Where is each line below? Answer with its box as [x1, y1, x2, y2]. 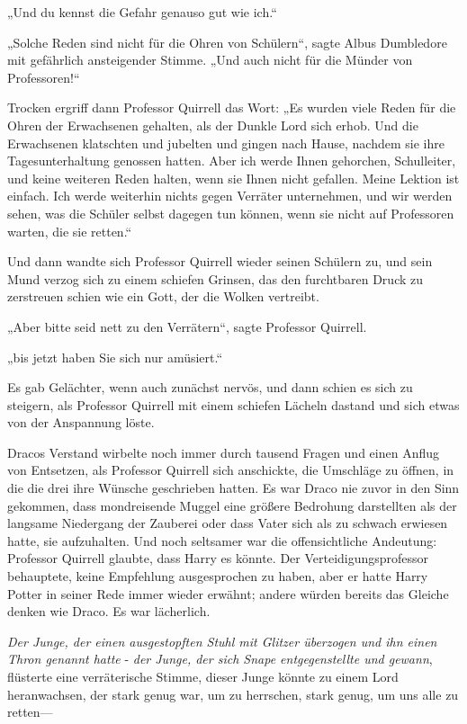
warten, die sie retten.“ [7, 221, 132, 240]
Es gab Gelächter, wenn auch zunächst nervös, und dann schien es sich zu [7, 378, 413, 397]
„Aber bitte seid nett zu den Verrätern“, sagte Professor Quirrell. [7, 317, 367, 335]
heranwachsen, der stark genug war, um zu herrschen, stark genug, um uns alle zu [7, 684, 459, 703]
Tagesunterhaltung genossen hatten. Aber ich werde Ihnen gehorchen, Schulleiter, [7, 151, 456, 170]
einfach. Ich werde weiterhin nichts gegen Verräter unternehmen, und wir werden [7, 186, 453, 205]
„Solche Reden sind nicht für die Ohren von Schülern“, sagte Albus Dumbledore [7, 32, 447, 51]
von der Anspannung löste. [7, 413, 155, 432]
